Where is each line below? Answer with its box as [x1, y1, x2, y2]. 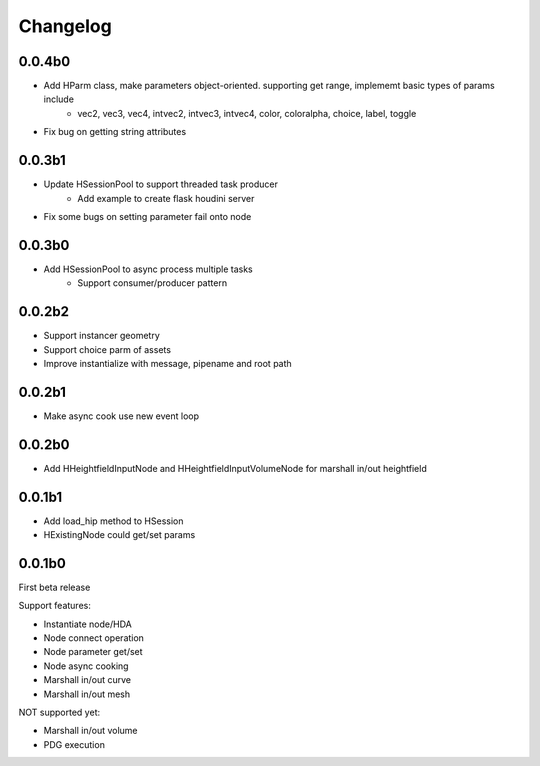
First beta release [18, 581, 91, 593]
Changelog [18, 15, 112, 37]
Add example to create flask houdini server [77, 192, 255, 204]
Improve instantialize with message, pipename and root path [43, 357, 292, 369]
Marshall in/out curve [43, 674, 132, 686]
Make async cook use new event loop [43, 410, 200, 422]
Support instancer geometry [43, 330, 160, 342]
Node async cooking [43, 660, 129, 672]
